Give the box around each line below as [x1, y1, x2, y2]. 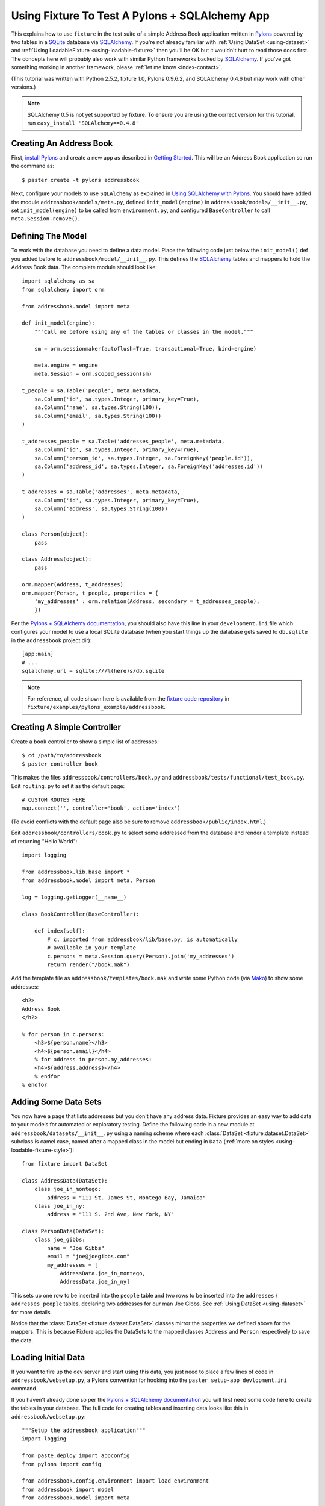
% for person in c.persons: [22, 1031, 105, 1037]
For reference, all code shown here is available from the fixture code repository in [27, 695, 230, 702]
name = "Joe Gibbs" [47, 1245, 105, 1251]
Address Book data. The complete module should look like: [11, 264, 158, 270]
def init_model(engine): [22, 320, 95, 327]
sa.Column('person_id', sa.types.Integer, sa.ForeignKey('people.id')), [34, 455, 254, 461]
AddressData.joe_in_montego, [60, 1270, 146, 1277]
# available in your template [47, 945, 137, 951]
